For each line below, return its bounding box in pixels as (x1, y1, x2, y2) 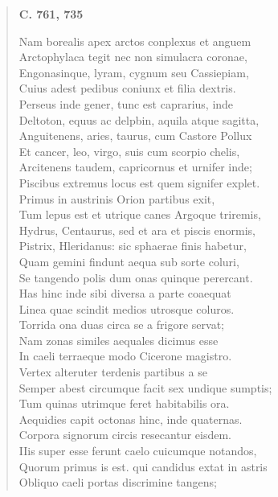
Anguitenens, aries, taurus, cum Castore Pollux (18, 127, 252, 144)
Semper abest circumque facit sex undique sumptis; (18, 379, 272, 396)
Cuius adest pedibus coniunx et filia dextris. (18, 80, 236, 97)
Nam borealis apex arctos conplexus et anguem (18, 32, 251, 49)
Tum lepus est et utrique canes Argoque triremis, (18, 206, 261, 223)
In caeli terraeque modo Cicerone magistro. (18, 347, 232, 364)
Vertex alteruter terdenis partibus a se (18, 364, 207, 380)
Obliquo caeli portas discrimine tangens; (18, 474, 217, 491)
